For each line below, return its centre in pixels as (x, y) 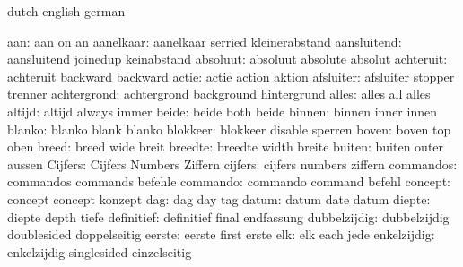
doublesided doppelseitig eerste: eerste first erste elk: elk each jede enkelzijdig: (221, 234)
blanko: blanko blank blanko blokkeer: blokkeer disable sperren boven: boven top (229, 129)
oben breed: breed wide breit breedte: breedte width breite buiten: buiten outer (226, 146)
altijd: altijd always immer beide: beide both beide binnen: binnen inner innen (222, 111)
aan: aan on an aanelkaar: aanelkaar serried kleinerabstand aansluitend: (205, 41)
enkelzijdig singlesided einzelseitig (100, 251)
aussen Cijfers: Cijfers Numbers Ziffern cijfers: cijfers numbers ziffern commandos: (232, 164)
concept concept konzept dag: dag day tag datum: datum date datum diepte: (219, 198)
